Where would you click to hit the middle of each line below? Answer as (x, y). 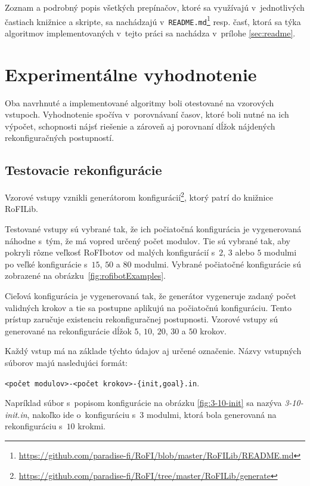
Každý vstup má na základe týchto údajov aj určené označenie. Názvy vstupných (153, 351)
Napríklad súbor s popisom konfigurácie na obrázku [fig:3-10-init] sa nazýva (143, 403)
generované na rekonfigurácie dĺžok (68, 330)
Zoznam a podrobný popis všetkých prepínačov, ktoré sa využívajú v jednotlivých (155, 7)
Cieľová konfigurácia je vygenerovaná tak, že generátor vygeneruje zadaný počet (151, 296)
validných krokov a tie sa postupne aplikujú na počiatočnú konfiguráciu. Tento (148, 307)
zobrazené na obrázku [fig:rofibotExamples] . (85, 276)
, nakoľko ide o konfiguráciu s (81, 414)
